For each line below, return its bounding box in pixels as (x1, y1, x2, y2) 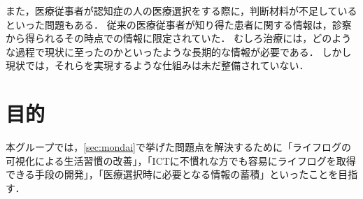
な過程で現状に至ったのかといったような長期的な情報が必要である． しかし (6, 44, 352, 59)
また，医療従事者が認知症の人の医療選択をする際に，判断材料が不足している (6, 3, 357, 17)
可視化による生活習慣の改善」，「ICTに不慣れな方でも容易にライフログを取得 (6, 153, 356, 168)
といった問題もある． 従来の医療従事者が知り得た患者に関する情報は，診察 (6, 17, 352, 31)
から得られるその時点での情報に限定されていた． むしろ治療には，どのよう (6, 31, 352, 45)
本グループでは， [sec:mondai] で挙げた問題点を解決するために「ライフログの (6, 140, 351, 154)
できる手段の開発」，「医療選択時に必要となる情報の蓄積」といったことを (6, 167, 339, 182)
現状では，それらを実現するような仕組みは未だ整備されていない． (6, 58, 309, 73)
